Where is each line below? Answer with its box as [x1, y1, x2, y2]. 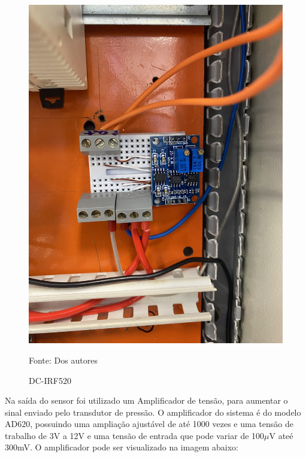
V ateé [269, 429, 293, 441]
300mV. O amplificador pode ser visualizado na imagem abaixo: [5, 441, 238, 453]
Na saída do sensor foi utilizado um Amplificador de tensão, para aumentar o [5, 394, 288, 407]
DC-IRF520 [29, 374, 71, 386]
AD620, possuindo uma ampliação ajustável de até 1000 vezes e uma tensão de [5, 417, 293, 430]
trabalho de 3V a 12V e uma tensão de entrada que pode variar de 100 [5, 429, 265, 441]
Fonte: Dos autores [29, 353, 98, 366]
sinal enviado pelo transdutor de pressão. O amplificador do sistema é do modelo [5, 405, 301, 418]
